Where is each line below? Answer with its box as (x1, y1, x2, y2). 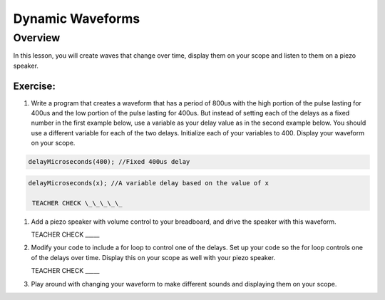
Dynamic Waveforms (13, 11, 140, 26)
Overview (13, 31, 61, 44)
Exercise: (13, 80, 56, 92)
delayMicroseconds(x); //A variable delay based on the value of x (28, 179, 269, 187)
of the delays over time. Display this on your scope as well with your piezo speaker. (31, 253, 276, 262)
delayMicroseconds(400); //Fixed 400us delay (28, 157, 190, 166)
